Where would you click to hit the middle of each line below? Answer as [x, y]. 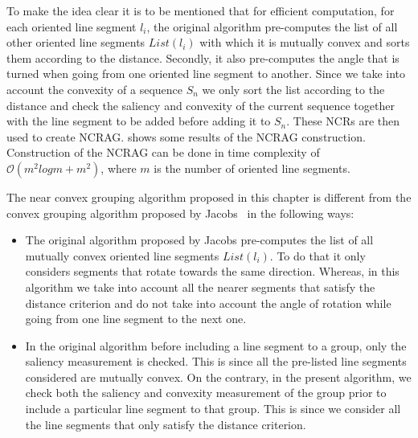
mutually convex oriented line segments [122, 255]
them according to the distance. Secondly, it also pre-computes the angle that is [203, 57]
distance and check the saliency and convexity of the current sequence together [201, 105]
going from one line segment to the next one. [136, 319]
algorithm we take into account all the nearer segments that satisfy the [200, 287]
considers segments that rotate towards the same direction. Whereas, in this [212, 271]
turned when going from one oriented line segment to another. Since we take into [206, 74]
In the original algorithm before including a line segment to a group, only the [216, 345]
